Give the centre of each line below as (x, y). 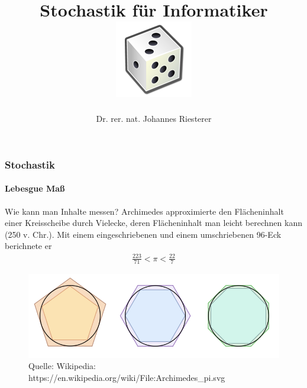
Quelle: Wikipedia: (62, 366)
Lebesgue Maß (35, 188)
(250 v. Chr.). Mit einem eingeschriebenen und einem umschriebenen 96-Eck (143, 234)
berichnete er (28, 246)
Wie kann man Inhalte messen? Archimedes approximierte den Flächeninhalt (144, 211)
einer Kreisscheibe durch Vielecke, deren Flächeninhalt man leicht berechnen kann (153, 223)
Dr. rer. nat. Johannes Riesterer (154, 119)
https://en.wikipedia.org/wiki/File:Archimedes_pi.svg (127, 377)
